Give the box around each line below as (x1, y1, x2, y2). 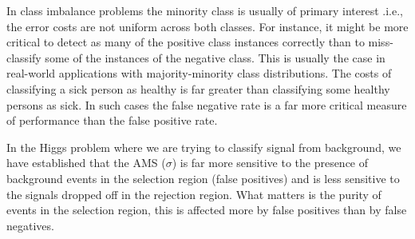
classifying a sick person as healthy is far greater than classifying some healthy (6, 80, 390, 97)
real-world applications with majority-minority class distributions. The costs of (6, 65, 392, 82)
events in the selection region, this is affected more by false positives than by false (6, 201, 407, 218)
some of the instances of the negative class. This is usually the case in (45, 49, 385, 66)
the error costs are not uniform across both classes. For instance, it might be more (6, 18, 409, 34)
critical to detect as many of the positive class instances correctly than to (6, 34, 365, 50)
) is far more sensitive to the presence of (172, 154, 369, 171)
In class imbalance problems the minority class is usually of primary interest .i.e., (6, 2, 404, 18)
